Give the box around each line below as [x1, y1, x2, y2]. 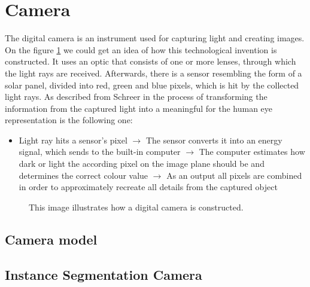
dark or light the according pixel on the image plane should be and [19, 157, 265, 170]
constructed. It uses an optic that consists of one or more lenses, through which [5, 55, 296, 68]
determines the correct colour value [19, 169, 148, 181]
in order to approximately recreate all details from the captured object [19, 181, 278, 193]
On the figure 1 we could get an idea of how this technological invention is [5, 43, 277, 56]
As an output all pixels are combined [166, 169, 302, 181]
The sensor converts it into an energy [145, 133, 282, 146]
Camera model [5, 230, 98, 248]
